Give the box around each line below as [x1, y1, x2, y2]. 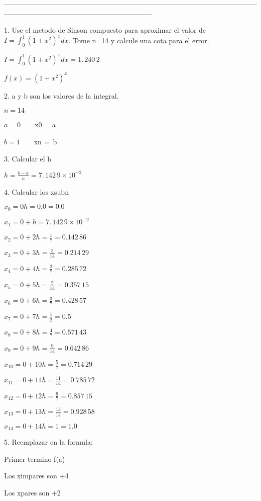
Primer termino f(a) [4, 453, 65, 464]
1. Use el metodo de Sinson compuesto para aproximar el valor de [4, 25, 206, 35]
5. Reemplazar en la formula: [4, 437, 93, 447]
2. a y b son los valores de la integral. [4, 90, 119, 101]
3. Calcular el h [4, 153, 52, 163]
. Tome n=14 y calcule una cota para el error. [68, 35, 209, 45]
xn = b [34, 136, 57, 147]
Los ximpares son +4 [4, 470, 69, 481]
